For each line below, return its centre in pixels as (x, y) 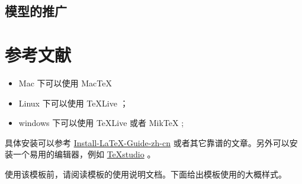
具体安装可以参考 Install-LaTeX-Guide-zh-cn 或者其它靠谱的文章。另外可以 (147, 142)
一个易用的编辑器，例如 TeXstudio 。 (84, 154)
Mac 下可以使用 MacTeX (65, 83)
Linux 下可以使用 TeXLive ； (73, 103)
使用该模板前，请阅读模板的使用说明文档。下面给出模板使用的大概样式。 (146, 174)
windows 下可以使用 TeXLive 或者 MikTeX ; (101, 123)
